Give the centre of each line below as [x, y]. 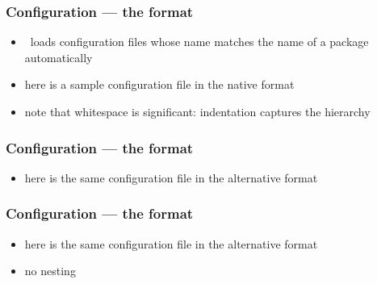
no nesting [50, 271]
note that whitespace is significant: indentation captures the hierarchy [197, 111]
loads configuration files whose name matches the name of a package [199, 42]
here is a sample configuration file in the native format [159, 84]
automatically [59, 57]
